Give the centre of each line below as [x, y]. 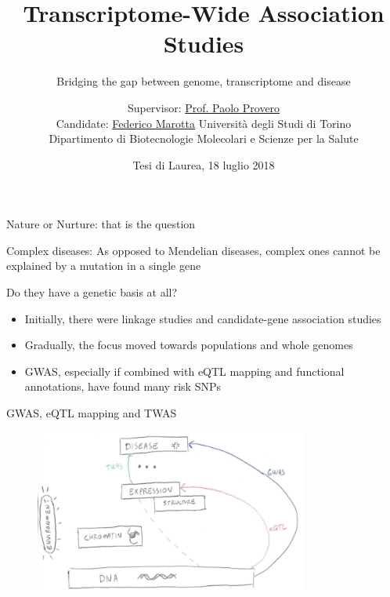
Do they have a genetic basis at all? [92, 292]
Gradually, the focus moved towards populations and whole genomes [189, 345]
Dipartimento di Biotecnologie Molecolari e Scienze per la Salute [204, 138]
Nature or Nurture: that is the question [101, 224]
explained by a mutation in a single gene [104, 266]
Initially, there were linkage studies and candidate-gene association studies [203, 318]
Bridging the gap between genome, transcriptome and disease [204, 81]
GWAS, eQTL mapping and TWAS [92, 413]
